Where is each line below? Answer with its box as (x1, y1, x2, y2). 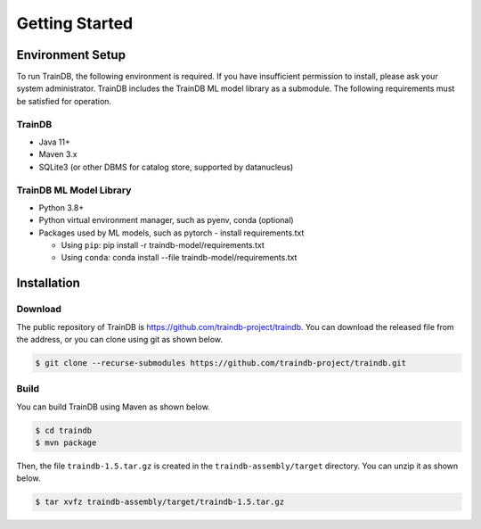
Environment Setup (16, 47, 126, 62)
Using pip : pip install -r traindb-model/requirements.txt (61, 240, 265, 251)
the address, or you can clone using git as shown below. (16, 335, 223, 345)
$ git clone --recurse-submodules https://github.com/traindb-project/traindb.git (35, 358, 407, 368)
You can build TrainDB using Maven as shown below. (16, 401, 211, 412)
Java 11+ (38, 136, 70, 147)
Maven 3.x (38, 149, 77, 160)
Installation (16, 276, 80, 291)
